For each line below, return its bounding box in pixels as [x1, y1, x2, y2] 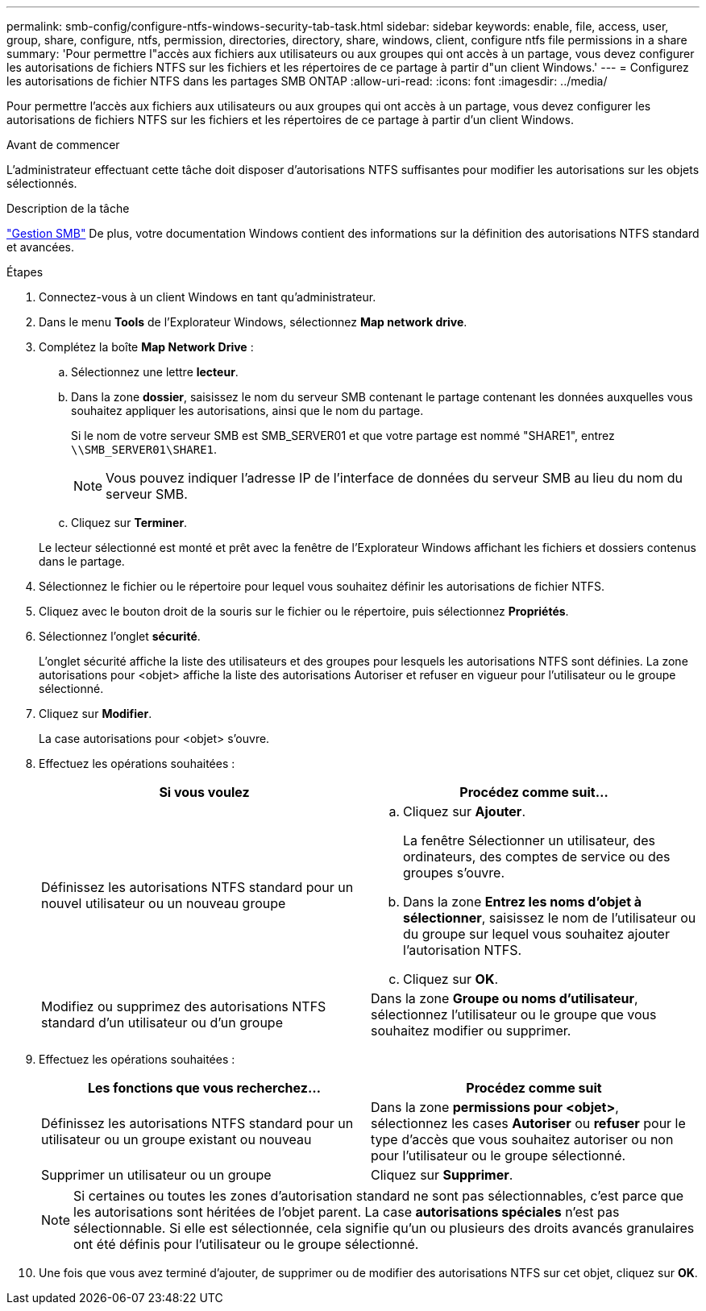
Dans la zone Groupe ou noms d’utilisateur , [371, 990, 638, 1006]
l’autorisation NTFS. [403, 942, 522, 958]
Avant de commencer [6, 138, 120, 151]
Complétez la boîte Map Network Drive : [39, 340, 254, 354]
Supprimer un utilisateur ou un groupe [41, 1167, 272, 1183]
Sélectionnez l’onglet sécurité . [39, 629, 201, 643]
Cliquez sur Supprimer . [371, 1167, 513, 1183]
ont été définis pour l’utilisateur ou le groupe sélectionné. [73, 1236, 419, 1252]
